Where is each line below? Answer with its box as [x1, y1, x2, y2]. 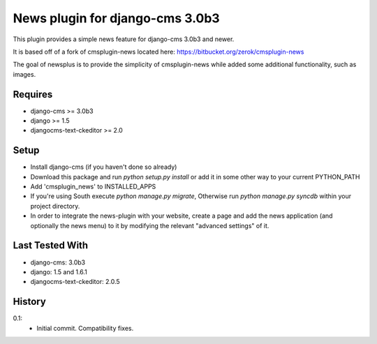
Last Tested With [13, 239, 89, 251]
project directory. [30, 202, 80, 210]
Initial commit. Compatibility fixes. [36, 324, 134, 332]
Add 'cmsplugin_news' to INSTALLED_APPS [30, 182, 156, 191]
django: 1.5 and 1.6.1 [30, 267, 87, 276]
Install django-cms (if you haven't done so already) [30, 163, 177, 171]
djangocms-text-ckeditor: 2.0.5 [30, 278, 120, 286]
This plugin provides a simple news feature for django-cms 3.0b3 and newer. [13, 35, 235, 43]
